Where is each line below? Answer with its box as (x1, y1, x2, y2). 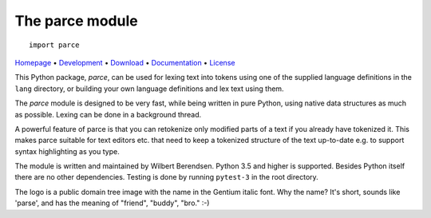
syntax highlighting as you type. (14, 146, 120, 156)
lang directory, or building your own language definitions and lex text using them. (14, 84, 284, 93)
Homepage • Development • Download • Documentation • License (14, 57, 235, 67)
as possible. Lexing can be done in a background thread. (14, 109, 202, 119)
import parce (29, 40, 80, 50)
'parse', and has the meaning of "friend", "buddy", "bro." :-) (14, 198, 210, 208)
